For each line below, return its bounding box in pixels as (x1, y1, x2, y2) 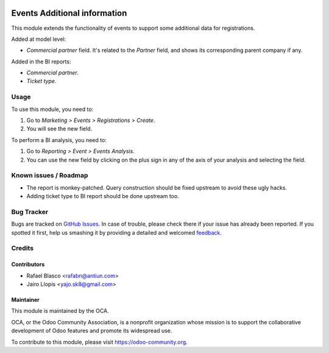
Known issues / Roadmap (11, 171, 88, 180)
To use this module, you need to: (11, 105, 94, 113)
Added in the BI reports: (11, 58, 71, 65)
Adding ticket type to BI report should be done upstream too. (26, 193, 179, 200)
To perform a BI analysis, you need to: (11, 136, 107, 143)
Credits (11, 244, 34, 252)
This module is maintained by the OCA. (11, 307, 109, 315)
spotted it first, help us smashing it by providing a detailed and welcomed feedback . (11, 229, 222, 236)
